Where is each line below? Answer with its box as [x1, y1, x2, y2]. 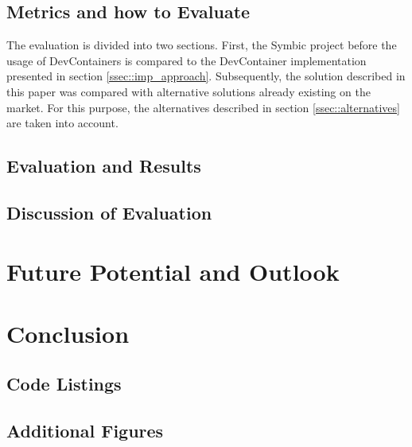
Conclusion [6, 317, 130, 349]
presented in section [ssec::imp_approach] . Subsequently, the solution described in [6, 68, 406, 84]
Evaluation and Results [6, 154, 201, 178]
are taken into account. [6, 115, 119, 131]
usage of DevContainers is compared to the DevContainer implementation [6, 52, 367, 68]
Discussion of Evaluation [6, 200, 212, 224]
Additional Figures [6, 418, 164, 443]
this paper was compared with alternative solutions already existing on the [6, 83, 371, 99]
